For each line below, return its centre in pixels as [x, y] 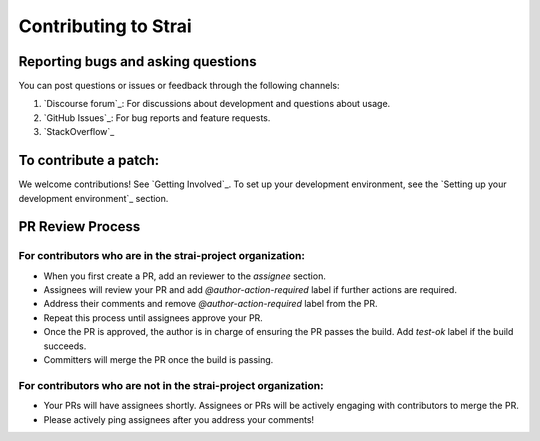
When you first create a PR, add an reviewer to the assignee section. [185, 276]
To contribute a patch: [89, 160]
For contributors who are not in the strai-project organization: [171, 385]
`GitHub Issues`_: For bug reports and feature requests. [157, 117]
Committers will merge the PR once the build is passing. [158, 360]
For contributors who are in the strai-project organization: [161, 256]
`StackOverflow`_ [79, 132]
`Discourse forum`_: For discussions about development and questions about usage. [217, 104]
